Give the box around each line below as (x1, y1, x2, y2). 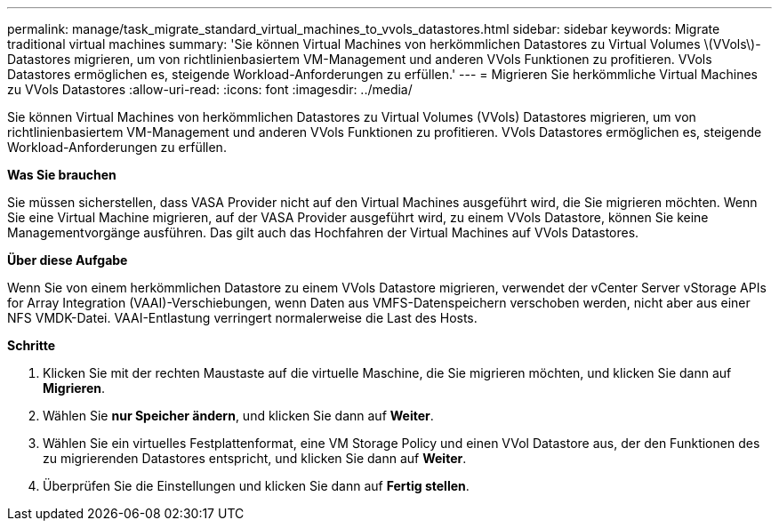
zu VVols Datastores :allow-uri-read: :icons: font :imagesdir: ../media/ (7, 82, 413, 97)
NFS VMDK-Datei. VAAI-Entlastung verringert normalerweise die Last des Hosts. (7, 310, 478, 325)
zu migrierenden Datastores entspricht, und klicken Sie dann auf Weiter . (43, 451, 467, 466)
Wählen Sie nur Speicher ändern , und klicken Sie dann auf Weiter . (43, 408, 434, 423)
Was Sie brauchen (7, 167, 116, 182)
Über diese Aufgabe (7, 252, 128, 268)
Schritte (7, 338, 55, 353)
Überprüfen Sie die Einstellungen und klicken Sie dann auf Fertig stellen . (43, 478, 470, 493)
